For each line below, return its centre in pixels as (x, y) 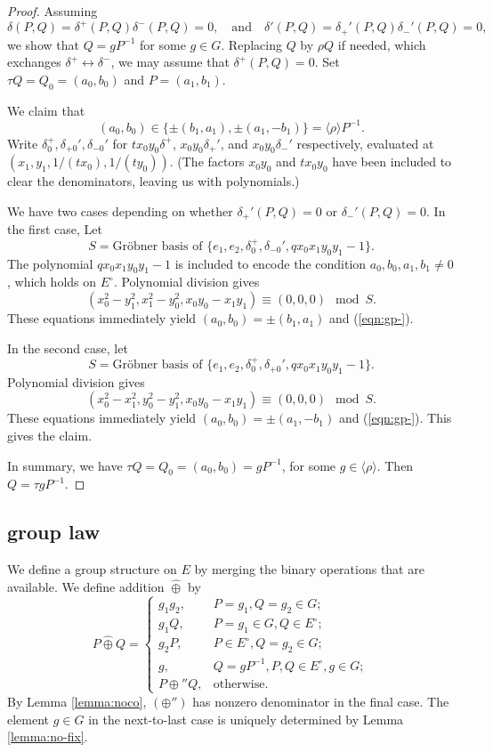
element (28, 719)
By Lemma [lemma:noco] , (77, 701)
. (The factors (207, 162)
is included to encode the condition (271, 263)
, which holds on (52, 282)
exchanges (34, 62)
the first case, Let (55, 229)
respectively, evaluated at (365, 143)
